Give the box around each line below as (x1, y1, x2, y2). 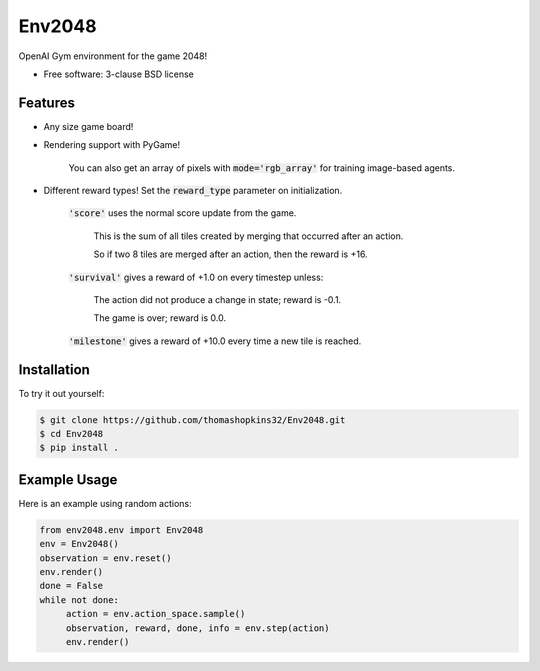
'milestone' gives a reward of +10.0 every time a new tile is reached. (68, 335, 362, 347)
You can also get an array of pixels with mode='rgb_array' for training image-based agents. (68, 161, 455, 174)
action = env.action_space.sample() (65, 608, 246, 620)
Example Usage (18, 471, 118, 488)
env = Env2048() (39, 538, 120, 550)
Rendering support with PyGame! (43, 139, 180, 151)
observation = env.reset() (39, 552, 172, 564)
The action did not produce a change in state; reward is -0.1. (93, 293, 342, 305)
